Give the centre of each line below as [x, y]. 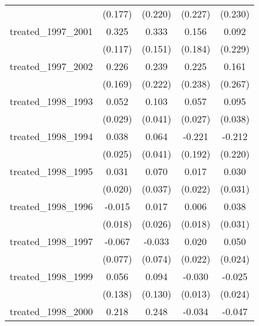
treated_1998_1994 [51, 136]
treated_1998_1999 [51, 276]
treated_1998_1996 [51, 206]
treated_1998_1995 [51, 171]
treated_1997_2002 [51, 66]
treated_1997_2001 [51, 31]
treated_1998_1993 [51, 101]
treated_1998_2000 [51, 311]
